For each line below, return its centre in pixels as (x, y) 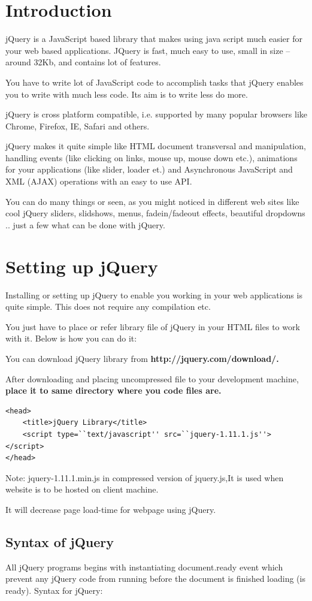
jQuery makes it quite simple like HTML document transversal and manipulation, (156, 146)
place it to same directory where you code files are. (113, 390)
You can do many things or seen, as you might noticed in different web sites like (152, 201)
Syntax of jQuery (60, 541)
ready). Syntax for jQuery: (54, 590)
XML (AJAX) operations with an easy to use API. (99, 181)
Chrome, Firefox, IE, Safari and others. (78, 126)
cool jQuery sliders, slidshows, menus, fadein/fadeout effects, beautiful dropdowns (155, 213)
